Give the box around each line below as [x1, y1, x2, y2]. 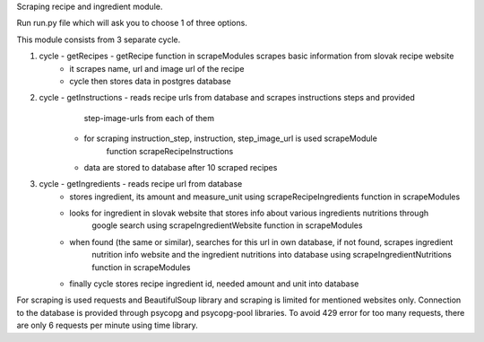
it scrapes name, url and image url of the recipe [69, 63, 245, 74]
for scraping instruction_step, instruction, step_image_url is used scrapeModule [83, 133, 378, 144]
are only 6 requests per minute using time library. [16, 320, 199, 331]
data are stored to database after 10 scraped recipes [83, 162, 278, 172]
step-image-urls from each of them [83, 112, 215, 123]
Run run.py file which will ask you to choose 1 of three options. [16, 18, 248, 29]
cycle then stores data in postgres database [69, 75, 232, 86]
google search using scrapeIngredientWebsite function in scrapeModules [91, 220, 363, 231]
